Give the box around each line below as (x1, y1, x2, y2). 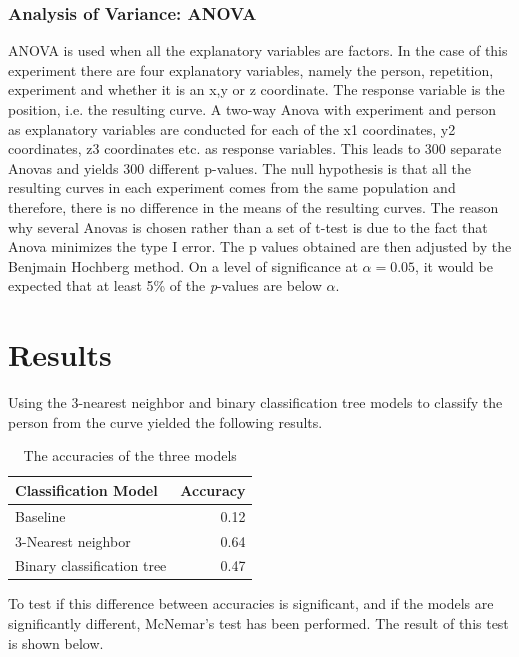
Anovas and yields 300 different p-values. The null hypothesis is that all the (8, 157, 471, 178)
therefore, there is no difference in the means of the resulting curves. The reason (8, 196, 499, 217)
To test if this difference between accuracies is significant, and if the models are (8, 593, 494, 614)
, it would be (415, 255, 493, 276)
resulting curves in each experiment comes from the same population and (8, 177, 456, 198)
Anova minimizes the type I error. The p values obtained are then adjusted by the (8, 236, 512, 257)
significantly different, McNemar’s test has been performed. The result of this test (8, 613, 509, 634)
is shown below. (8, 632, 104, 653)
